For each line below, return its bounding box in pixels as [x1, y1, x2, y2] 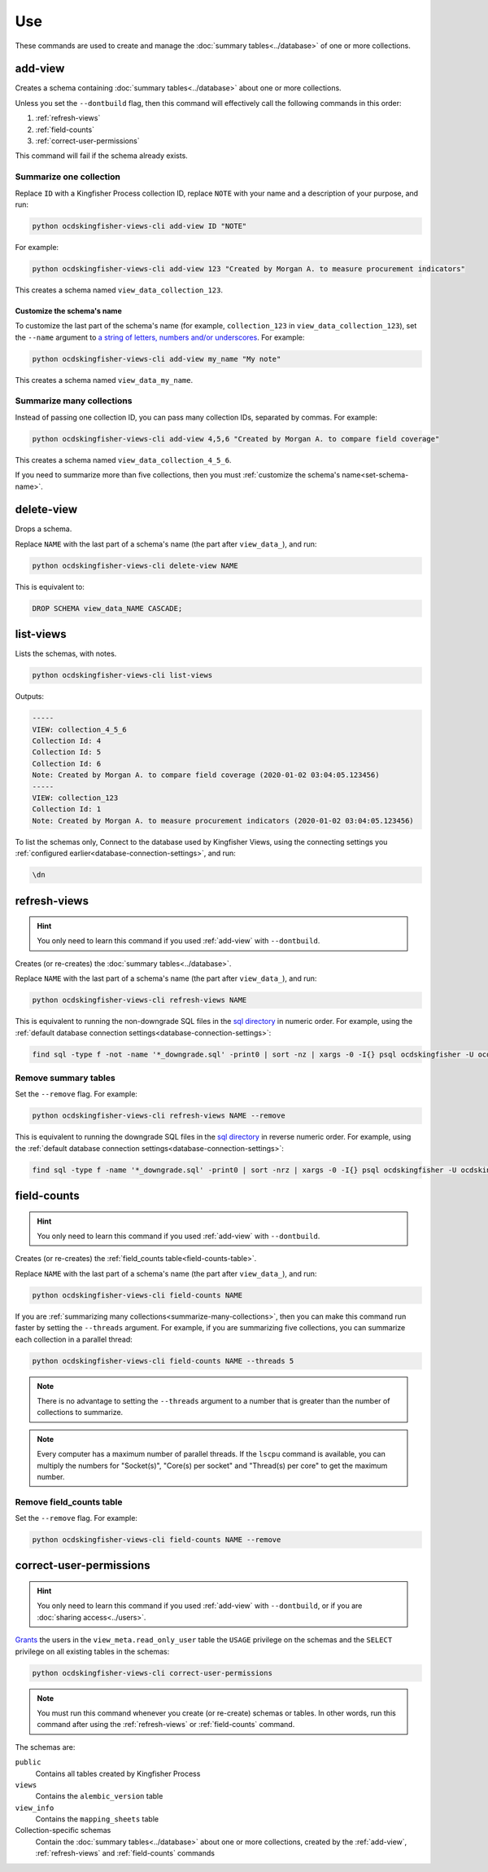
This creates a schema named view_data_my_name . [15, 375, 194, 385]
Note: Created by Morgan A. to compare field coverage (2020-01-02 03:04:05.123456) [32, 771, 380, 780]
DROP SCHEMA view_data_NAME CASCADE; [32, 604, 183, 613]
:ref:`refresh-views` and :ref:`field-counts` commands [35, 1848, 216, 1858]
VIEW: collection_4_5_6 [32, 725, 128, 734]
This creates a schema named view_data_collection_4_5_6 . [15, 455, 232, 464]
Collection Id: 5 [32, 748, 102, 757]
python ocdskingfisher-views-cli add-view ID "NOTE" [32, 221, 247, 231]
